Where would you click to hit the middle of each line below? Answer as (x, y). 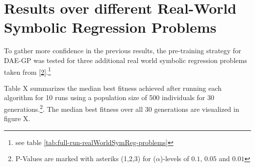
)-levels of (175, 158)
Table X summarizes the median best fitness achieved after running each (113, 88)
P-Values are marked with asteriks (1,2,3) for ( (86, 158)
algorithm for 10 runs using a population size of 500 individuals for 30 (109, 97)
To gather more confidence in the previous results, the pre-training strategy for (123, 51)
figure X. (17, 118)
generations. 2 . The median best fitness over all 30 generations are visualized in (122, 108)
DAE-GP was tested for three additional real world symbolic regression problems (126, 60)
